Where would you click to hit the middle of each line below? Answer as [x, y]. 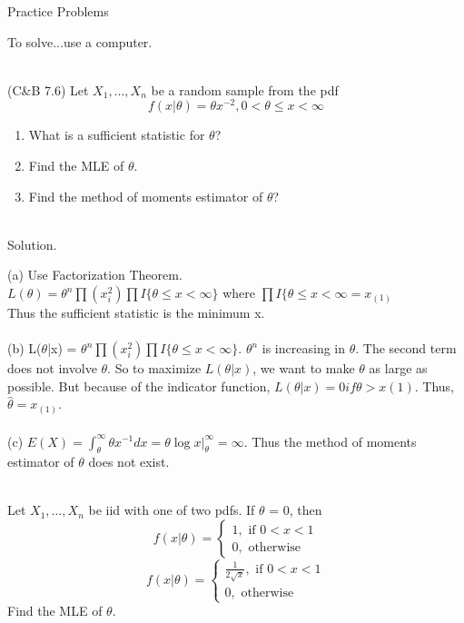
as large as [398, 368]
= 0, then [296, 510]
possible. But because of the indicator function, [139, 386]
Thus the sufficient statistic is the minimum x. [136, 313]
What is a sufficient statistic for [117, 135]
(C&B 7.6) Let [48, 89]
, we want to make [304, 368]
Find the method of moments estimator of [146, 196]
